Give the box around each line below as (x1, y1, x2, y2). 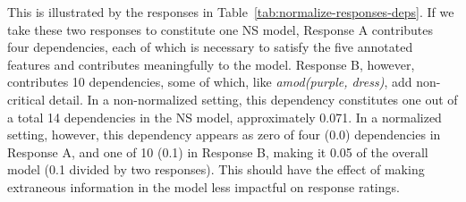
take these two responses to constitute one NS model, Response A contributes (7, 20, 434, 38)
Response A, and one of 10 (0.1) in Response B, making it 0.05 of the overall (7, 142, 428, 161)
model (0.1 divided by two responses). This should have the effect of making (7, 160, 425, 179)
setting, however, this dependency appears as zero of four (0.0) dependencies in (7, 125, 441, 144)
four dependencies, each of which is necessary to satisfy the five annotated (7, 38, 413, 56)
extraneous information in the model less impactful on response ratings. (7, 177, 400, 196)
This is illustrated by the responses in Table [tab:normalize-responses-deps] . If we (7, 3, 454, 21)
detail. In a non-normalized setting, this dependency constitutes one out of (48, 89, 458, 108)
